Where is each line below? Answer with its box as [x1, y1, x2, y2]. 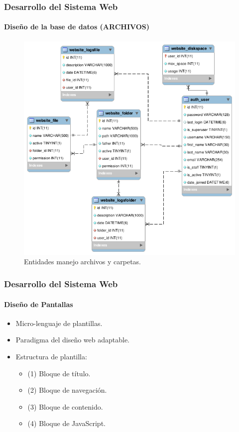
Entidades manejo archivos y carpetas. [24, 256, 141, 267]
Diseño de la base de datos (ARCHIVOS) [4, 21, 150, 32]
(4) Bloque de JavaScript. [27, 418, 106, 429]
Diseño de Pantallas [4, 299, 73, 309]
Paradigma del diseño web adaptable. [15, 334, 130, 345]
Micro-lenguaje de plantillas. [15, 318, 103, 328]
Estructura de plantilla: [15, 351, 87, 361]
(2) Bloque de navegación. [27, 385, 107, 395]
